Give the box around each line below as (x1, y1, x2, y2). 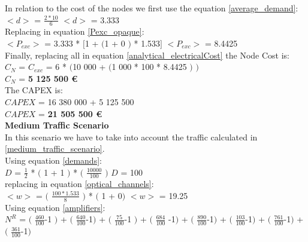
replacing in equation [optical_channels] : (5, 177, 154, 190)
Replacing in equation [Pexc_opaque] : (5, 25, 144, 38)
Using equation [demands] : (5, 154, 102, 166)
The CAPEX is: (5, 84, 63, 96)
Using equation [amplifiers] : (5, 201, 105, 213)
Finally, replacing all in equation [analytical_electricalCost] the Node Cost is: (5, 48, 289, 61)
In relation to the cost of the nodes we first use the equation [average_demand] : (5, 2, 298, 14)
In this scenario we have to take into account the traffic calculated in (5, 130, 258, 143)
